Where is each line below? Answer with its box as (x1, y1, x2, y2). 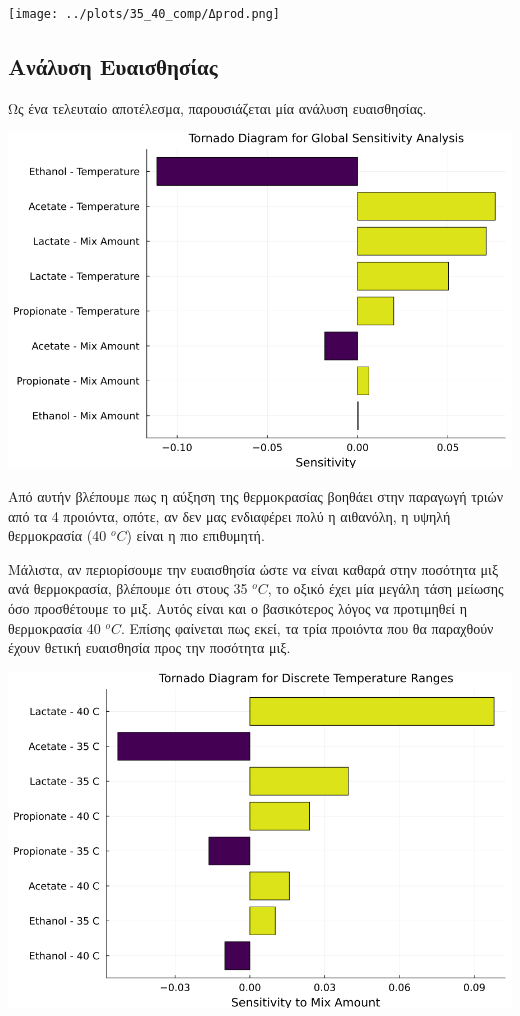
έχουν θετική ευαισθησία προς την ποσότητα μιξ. (8, 637, 291, 658)
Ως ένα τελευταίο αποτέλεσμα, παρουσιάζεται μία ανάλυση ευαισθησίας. (8, 97, 427, 118)
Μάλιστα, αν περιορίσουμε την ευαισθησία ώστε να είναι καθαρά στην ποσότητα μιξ (8, 558, 499, 579)
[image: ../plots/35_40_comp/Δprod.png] (8, 7, 281, 21)
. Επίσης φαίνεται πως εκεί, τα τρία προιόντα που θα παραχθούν (121, 617, 494, 638)
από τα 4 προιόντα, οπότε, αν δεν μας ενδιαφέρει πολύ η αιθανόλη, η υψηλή (8, 505, 451, 526)
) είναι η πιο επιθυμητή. (126, 525, 265, 546)
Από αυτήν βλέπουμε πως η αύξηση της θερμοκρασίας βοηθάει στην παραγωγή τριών (8, 486, 504, 507)
